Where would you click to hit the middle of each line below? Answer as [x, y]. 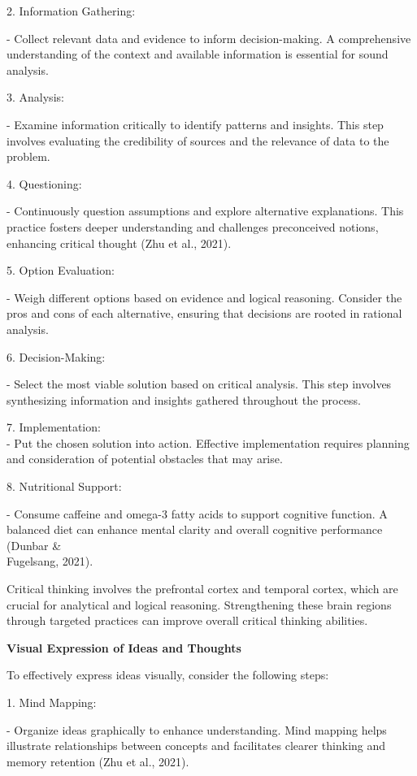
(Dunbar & [34, 545]
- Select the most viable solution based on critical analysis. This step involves [199, 384]
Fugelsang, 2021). [50, 561]
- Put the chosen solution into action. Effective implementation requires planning [208, 442]
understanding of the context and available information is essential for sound [198, 54]
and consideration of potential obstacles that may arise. [145, 459]
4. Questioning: [44, 183]
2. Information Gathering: [71, 11]
